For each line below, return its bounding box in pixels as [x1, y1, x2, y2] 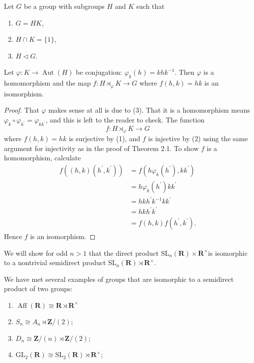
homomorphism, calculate [4, 152, 81, 163]
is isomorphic [208, 247, 248, 258]
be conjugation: [76, 67, 122, 77]
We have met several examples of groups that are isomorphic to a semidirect [4, 273, 234, 284]
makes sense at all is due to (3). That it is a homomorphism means [48, 105, 250, 115]
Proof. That [4, 105, 39, 115]
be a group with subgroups [24, 1, 105, 11]
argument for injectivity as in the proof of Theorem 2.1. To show [4, 143, 199, 153]
